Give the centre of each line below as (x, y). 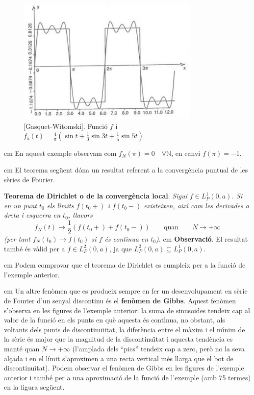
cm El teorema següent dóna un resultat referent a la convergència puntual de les (126, 169)
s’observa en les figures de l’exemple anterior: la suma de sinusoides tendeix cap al (127, 310)
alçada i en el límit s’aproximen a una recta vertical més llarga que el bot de (119, 358)
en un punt (20, 205)
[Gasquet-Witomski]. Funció (66, 126)
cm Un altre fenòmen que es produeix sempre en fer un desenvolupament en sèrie (126, 291)
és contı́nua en (127, 238)
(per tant (17, 238)
